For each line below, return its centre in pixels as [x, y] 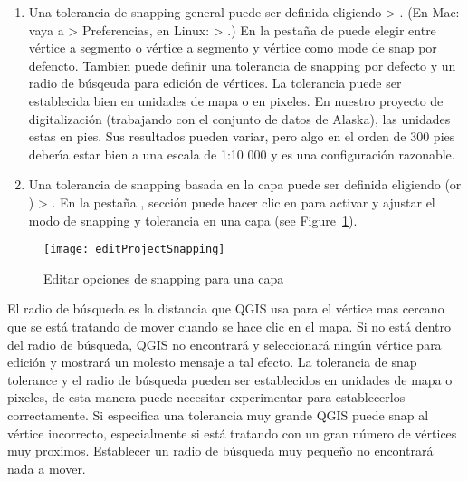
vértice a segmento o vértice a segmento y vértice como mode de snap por [233, 48]
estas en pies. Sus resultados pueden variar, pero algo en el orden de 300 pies [242, 136]
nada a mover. [47, 468]
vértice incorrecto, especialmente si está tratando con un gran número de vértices [232, 433]
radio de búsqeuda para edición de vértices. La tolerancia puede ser [215, 83]
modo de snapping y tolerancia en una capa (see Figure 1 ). [193, 220]
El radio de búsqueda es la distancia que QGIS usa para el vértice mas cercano [226, 308]
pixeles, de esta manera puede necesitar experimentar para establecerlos [206, 397]
